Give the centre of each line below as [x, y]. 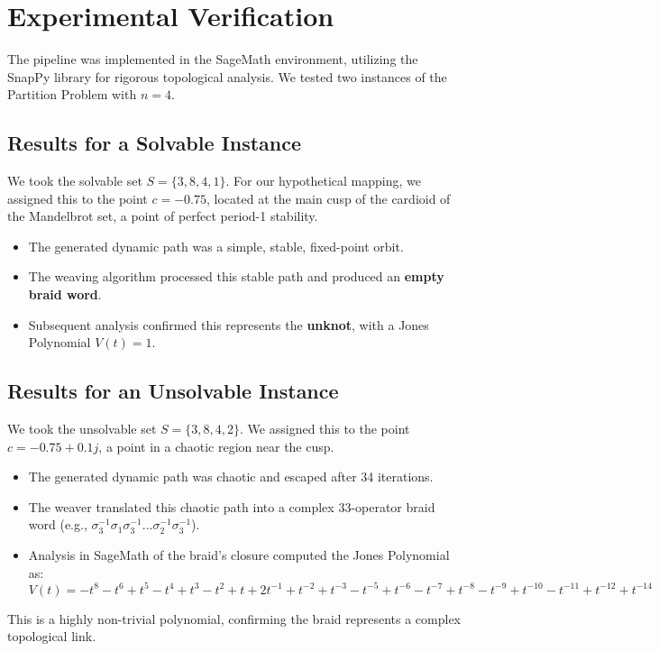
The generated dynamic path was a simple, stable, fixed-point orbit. [216, 246]
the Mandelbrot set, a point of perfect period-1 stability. [163, 216]
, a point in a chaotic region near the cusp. [216, 446]
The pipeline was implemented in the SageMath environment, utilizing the [213, 59]
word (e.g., [58, 524]
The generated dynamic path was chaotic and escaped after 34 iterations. [231, 477]
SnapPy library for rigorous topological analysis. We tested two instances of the [227, 76]
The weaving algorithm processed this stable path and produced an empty [236, 276]
